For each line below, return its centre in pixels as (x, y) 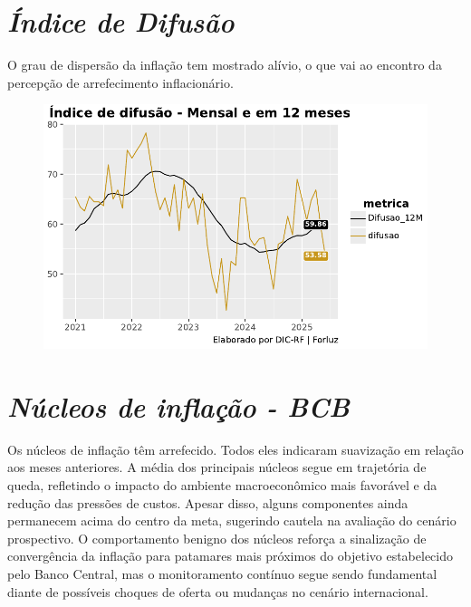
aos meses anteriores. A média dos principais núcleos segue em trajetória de (217, 467)
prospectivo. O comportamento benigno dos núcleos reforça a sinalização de (217, 538)
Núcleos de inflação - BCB (179, 406)
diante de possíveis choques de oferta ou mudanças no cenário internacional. (218, 591)
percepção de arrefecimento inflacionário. (120, 82)
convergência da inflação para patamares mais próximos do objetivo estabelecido (230, 556)
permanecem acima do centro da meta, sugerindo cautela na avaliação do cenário (232, 520)
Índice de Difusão (121, 22)
